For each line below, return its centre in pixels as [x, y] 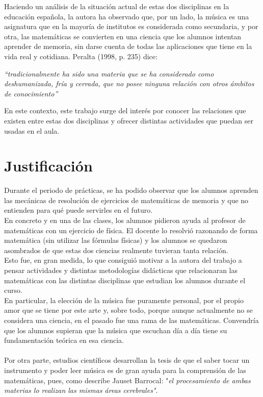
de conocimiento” [31, 93]
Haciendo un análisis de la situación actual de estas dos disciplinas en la [117, 6]
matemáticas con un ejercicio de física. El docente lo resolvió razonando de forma [131, 230]
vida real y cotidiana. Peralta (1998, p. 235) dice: [81, 56]
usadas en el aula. [32, 130]
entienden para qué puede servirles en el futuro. [78, 210]
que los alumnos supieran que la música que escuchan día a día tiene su [116, 330]
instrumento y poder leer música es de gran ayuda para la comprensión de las [125, 370]
